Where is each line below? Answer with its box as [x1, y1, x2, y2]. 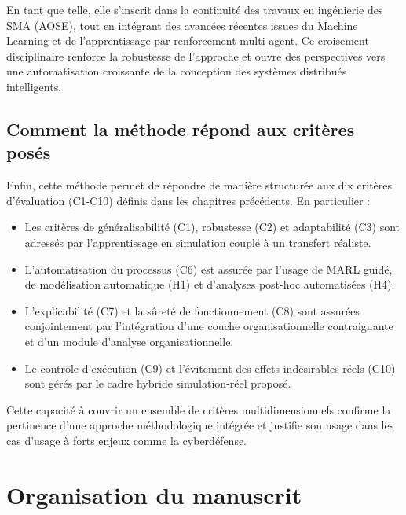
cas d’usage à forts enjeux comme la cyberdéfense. [6, 432, 247, 448]
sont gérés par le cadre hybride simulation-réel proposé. [24, 375, 291, 392]
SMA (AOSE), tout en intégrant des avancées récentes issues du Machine [6, 17, 358, 33]
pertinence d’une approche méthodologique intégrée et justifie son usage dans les [6, 417, 394, 433]
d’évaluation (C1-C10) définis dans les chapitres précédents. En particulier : [6, 192, 371, 208]
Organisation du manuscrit [6, 478, 302, 510]
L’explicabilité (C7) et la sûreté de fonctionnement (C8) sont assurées [24, 302, 360, 318]
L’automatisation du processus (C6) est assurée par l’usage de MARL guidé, [24, 260, 393, 277]
